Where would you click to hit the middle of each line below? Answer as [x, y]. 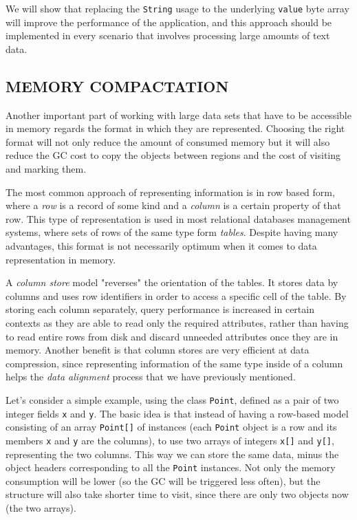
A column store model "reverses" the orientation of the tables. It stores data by [172, 282]
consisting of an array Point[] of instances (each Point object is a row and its [171, 427]
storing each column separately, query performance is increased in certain [160, 309]
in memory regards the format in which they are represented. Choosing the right [175, 128]
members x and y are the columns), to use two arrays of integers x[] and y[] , [170, 440]
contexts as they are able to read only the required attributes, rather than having [177, 322]
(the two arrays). [41, 507]
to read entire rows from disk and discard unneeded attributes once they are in [172, 336]
